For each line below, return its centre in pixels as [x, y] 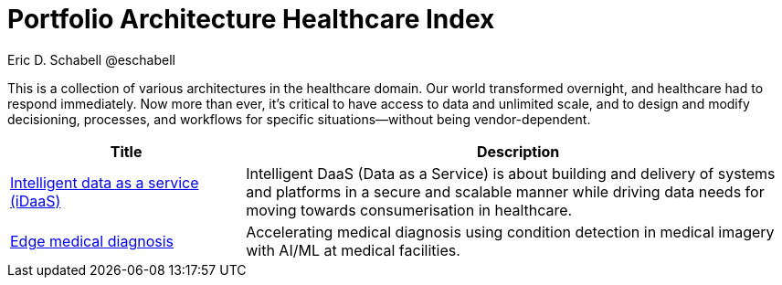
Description [518, 151]
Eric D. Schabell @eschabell [91, 59]
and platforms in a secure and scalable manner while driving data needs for [505, 191]
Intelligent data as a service [105, 182]
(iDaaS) [36, 201]
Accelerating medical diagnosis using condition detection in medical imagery [510, 232]
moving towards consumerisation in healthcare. [409, 210]
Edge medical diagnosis [92, 241]
